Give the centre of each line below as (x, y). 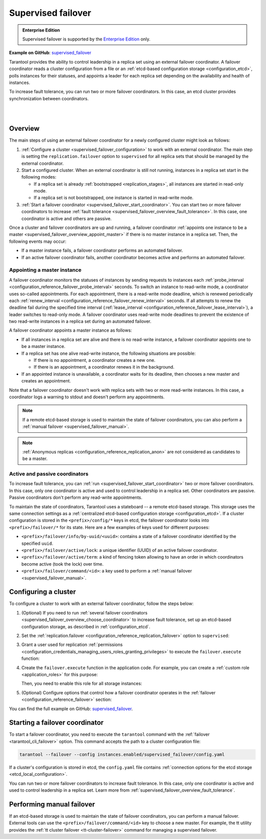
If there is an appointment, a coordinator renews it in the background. (104, 367)
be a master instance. (43, 346)
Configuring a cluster (43, 592)
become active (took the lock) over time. (62, 564)
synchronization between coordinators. (49, 98)
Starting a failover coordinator (56, 723)
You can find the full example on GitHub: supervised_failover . (71, 709)
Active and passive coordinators (49, 474)
